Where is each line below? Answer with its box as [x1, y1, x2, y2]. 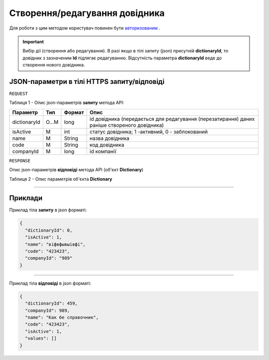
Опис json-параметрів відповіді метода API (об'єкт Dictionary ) [9, 167, 144, 173]
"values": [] [25, 336, 57, 342]
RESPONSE [9, 158, 31, 163]
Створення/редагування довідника [9, 7, 165, 18]
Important [22, 38, 44, 44]
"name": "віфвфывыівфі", [25, 241, 86, 247]
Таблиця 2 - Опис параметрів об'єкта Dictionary [9, 176, 113, 182]
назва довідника [90, 135, 130, 142]
